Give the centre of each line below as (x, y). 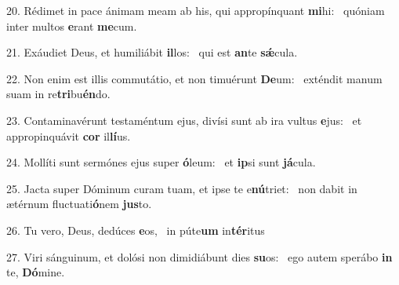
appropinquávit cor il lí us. (69, 135)
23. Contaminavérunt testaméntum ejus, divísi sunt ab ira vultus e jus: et (184, 120)
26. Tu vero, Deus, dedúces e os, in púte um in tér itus (136, 230)
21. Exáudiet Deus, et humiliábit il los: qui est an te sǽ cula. (152, 52)
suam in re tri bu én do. (58, 94)
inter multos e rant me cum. (72, 26)
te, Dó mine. (36, 272)
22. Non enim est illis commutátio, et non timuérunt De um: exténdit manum (194, 78)
